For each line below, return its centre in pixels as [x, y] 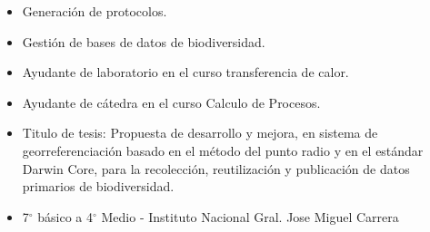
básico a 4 [65, 216]
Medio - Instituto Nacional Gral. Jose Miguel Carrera [250, 216]
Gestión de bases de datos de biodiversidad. [144, 41]
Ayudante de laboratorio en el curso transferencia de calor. [185, 72]
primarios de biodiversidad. [98, 186]
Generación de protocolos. [95, 11]
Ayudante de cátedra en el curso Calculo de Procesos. [171, 102]
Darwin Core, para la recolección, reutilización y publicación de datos [216, 168]
